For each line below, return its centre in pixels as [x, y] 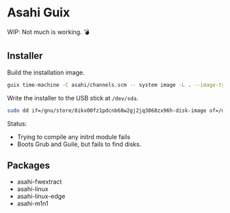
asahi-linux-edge [41, 197]
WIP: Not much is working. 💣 [48, 31]
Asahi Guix [39, 13]
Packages [28, 165]
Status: [17, 124]
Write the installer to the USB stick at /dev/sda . [73, 98]
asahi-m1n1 [33, 203]
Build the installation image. [46, 72]
